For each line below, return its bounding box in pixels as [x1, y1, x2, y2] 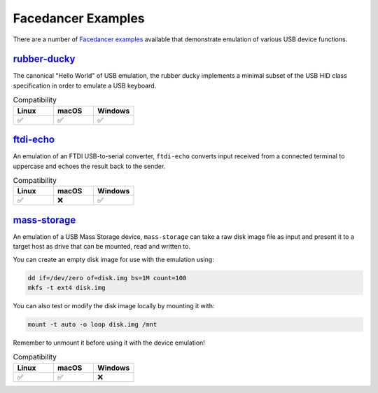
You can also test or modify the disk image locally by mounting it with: [13, 301, 215, 310]
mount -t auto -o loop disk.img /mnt [27, 320, 157, 329]
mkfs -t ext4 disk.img [27, 284, 106, 291]
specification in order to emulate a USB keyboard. [13, 81, 157, 90]
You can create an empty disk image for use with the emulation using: [13, 255, 215, 263]
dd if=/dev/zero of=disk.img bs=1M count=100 [27, 274, 187, 282]
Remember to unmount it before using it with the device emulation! [13, 338, 206, 347]
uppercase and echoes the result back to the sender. [13, 162, 166, 170]
